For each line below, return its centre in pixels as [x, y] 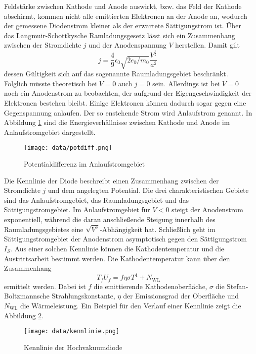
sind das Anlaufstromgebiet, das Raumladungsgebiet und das [97, 200]
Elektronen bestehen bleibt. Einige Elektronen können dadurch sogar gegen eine [125, 102]
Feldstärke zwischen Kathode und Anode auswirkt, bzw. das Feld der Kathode [123, 6]
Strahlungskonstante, [83, 296]
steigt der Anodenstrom [207, 209]
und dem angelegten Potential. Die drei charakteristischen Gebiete [149, 190]
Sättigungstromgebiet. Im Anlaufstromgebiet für [77, 209]
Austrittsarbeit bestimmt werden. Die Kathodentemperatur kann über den [117, 258]
